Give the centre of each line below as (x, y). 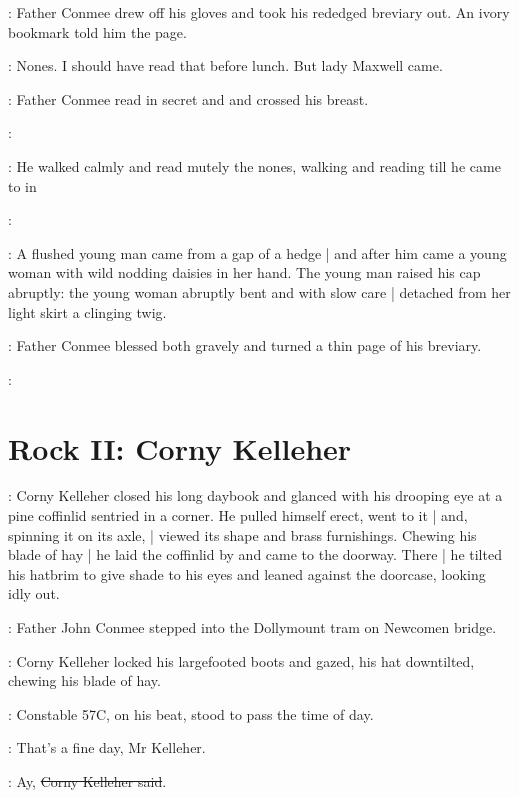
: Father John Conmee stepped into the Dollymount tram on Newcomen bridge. (252, 627)
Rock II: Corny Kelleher (180, 447)
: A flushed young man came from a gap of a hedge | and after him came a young (257, 252)
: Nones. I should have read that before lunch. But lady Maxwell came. (225, 65)
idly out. (34, 593)
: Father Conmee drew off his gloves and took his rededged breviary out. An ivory (259, 12)
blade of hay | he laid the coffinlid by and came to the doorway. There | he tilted (255, 554)
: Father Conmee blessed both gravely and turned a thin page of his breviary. (245, 345)
